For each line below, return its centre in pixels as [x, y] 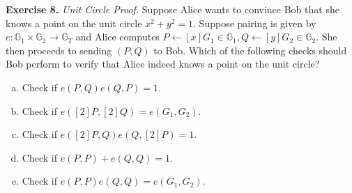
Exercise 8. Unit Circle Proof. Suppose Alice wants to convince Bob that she [173, 9]
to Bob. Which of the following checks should [250, 50]
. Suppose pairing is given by [255, 23]
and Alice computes [117, 37]
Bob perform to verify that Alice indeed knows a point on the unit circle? [163, 64]
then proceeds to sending [59, 50]
